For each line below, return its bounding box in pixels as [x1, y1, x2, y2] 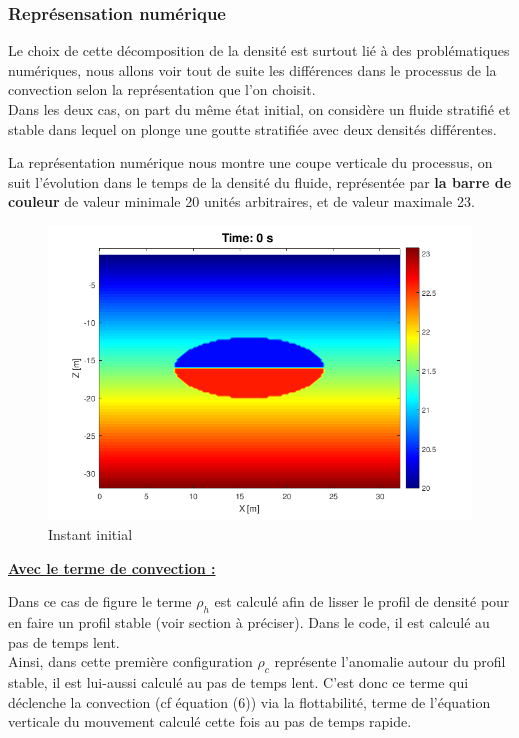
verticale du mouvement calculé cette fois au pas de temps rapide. [8, 711, 412, 732]
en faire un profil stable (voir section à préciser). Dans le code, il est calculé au [8, 611, 490, 632]
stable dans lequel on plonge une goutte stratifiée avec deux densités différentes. [8, 118, 497, 139]
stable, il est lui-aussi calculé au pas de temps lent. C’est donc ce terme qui [8, 671, 469, 692]
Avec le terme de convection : [8, 557, 216, 578]
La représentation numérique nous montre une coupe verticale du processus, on [8, 152, 493, 173]
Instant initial [48, 523, 133, 544]
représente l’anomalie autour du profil [274, 651, 506, 672]
